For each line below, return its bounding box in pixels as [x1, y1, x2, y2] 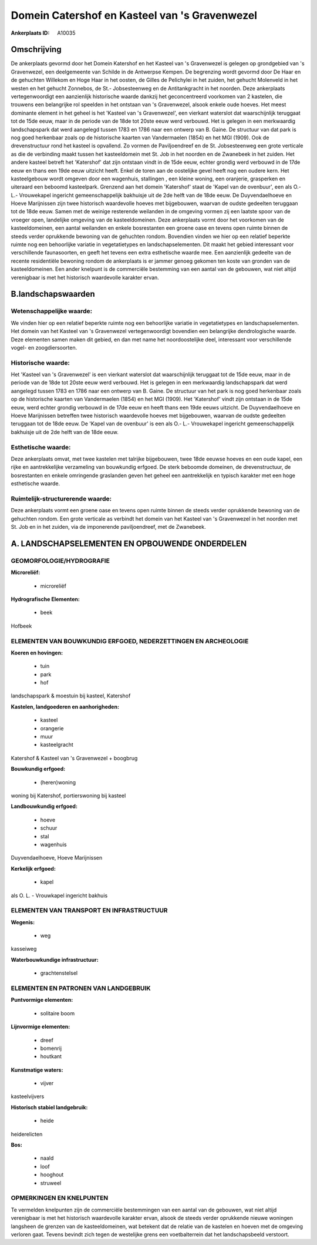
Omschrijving [11, 45, 62, 55]
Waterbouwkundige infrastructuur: [11, 956, 99, 963]
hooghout [40, 1171, 64, 1178]
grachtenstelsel [40, 969, 78, 976]
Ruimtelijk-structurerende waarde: [11, 494, 112, 502]
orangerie [40, 724, 64, 731]
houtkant [40, 1053, 62, 1060]
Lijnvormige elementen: [11, 1023, 70, 1031]
